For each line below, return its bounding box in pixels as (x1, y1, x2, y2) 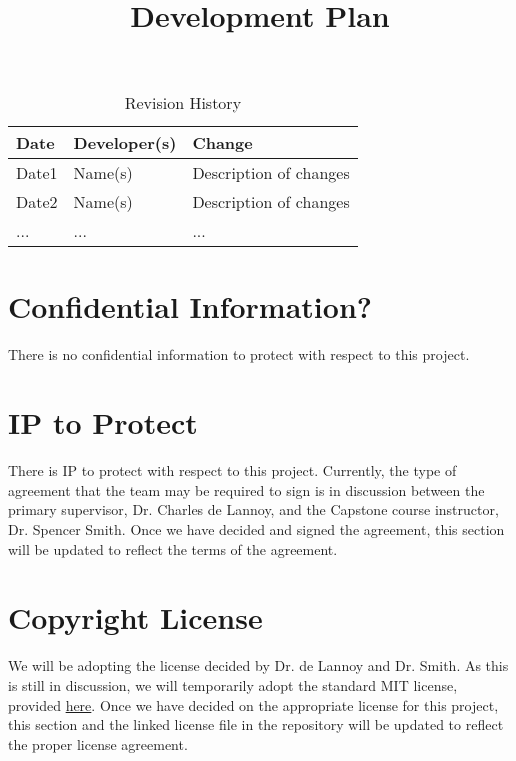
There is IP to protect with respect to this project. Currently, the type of (8, 460, 457, 481)
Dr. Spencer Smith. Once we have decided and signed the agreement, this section (8, 519, 505, 539)
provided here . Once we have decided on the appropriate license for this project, (8, 694, 499, 715)
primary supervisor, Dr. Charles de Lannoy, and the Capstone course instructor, (8, 499, 499, 520)
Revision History (124, 91, 242, 115)
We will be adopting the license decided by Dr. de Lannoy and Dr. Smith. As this (8, 655, 509, 676)
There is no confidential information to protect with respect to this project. (8, 343, 470, 364)
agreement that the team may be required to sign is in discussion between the (8, 479, 485, 500)
